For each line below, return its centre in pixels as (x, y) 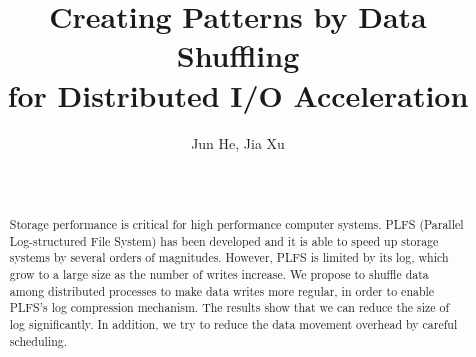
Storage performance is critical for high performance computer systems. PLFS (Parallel (236, 224)
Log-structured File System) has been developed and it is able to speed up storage (224, 240)
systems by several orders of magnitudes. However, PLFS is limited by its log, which (229, 257)
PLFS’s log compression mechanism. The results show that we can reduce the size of (229, 307)
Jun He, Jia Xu (238, 142)
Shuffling (238, 55)
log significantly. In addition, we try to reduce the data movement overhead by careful (233, 324)
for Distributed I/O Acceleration (238, 94)
